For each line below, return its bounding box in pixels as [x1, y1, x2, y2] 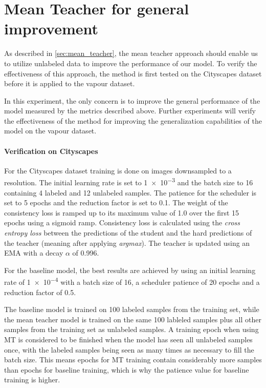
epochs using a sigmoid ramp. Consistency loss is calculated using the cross [4, 217, 240, 228]
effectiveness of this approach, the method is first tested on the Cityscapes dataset [4, 68, 262, 79]
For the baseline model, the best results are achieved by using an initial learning [4, 264, 256, 275]
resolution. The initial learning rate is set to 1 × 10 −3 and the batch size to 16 [4, 176, 253, 188]
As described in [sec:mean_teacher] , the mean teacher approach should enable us [4, 48, 258, 59]
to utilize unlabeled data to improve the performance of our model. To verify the [4, 57, 257, 68]
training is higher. [4, 374, 60, 385]
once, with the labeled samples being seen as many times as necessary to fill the [4, 344, 254, 355]
